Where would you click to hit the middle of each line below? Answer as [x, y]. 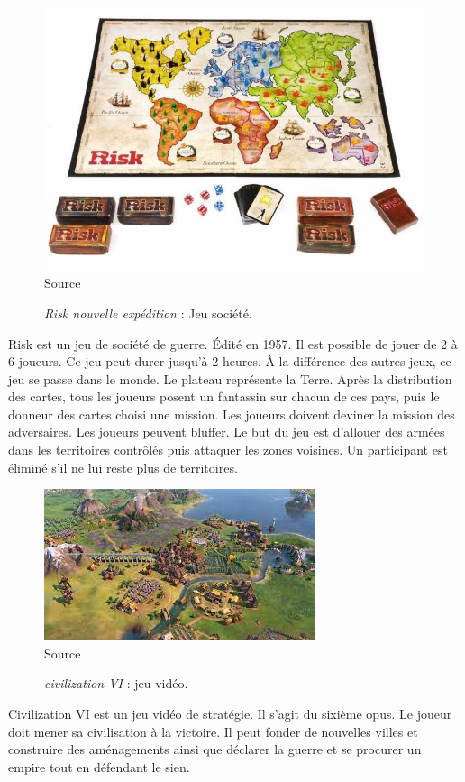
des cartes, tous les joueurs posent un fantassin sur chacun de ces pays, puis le [224, 396]
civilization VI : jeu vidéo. [116, 683]
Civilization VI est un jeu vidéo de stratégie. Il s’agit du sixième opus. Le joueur [230, 714]
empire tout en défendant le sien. [99, 766]
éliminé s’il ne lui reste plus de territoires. [123, 467]
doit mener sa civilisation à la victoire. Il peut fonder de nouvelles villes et [213, 731]
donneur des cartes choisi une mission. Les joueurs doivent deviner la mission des [232, 414]
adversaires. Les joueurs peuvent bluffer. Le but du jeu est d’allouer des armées [227, 432]
